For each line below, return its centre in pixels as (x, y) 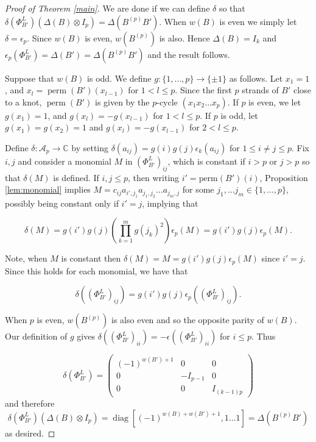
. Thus (264, 336)
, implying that (170, 203)
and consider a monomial (65, 161)
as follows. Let (256, 78)
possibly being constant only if (62, 203)
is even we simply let (258, 21)
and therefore (30, 403)
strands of (260, 90)
